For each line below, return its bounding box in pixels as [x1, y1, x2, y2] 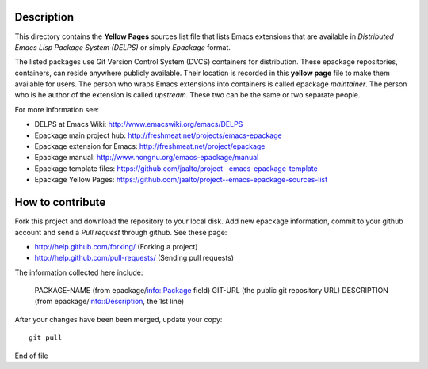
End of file [14, 351, 48, 360]
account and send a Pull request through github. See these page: [14, 227, 227, 237]
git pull [29, 333, 63, 342]
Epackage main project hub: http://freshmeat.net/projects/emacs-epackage [34, 131, 282, 140]
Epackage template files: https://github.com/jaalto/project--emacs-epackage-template [34, 163, 319, 173]
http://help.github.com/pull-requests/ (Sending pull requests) [34, 253, 234, 263]
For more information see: [14, 105, 99, 114]
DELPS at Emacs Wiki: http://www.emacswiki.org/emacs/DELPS [34, 120, 243, 129]
